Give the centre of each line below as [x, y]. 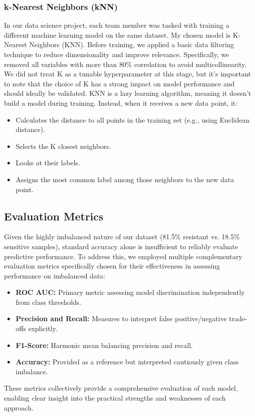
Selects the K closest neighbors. [63, 146]
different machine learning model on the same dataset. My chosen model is [117, 35]
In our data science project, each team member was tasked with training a [117, 25]
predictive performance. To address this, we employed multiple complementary [123, 256]
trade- [238, 318]
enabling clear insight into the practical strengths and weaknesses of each [115, 398]
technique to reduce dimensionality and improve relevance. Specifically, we [117, 54]
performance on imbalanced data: [55, 275]
